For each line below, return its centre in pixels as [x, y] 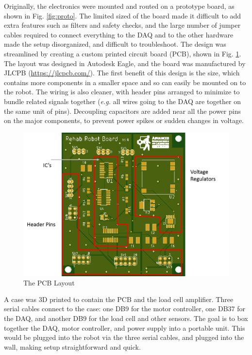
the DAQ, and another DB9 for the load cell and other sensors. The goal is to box [126, 318]
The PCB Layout [49, 283]
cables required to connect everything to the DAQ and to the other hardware [119, 34]
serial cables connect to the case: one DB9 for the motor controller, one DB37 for [125, 309]
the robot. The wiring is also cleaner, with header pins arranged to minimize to [122, 92]
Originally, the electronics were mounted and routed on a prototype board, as [119, 6]
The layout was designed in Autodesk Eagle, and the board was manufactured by [125, 63]
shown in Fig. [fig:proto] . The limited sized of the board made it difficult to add [123, 15]
